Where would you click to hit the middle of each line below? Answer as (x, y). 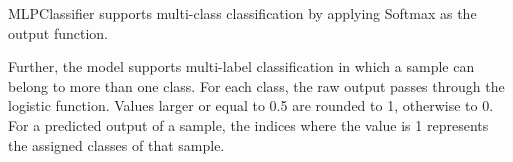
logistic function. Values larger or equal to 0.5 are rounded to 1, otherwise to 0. (251, 105)
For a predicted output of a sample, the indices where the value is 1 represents (248, 124)
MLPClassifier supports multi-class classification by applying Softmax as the (242, 13)
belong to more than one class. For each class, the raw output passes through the (256, 85)
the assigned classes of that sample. (116, 144)
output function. (58, 32)
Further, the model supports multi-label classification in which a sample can (241, 66)
